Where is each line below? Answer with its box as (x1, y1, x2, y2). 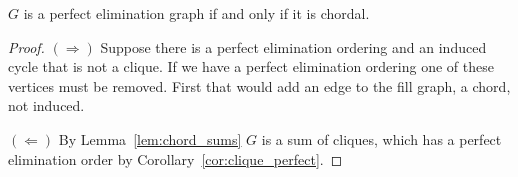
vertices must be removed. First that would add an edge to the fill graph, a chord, (8, 75, 511, 96)
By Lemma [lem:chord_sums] (58, 128, 242, 149)
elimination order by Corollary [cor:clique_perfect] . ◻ (8, 148, 343, 169)
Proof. (8, 36, 45, 57)
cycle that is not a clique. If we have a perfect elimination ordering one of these (8, 56, 494, 77)
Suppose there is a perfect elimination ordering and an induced (100, 36, 487, 57)
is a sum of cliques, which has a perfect (261, 128, 502, 149)
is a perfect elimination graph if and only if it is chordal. (23, 3, 370, 23)
